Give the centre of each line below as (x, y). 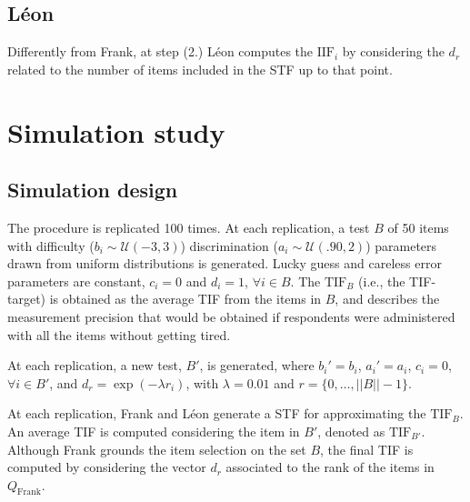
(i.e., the (382, 281)
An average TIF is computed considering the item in (154, 431)
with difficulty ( (51, 245)
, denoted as (351, 431)
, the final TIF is (367, 449)
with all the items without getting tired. (119, 334)
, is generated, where (257, 365)
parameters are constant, (76, 281)
